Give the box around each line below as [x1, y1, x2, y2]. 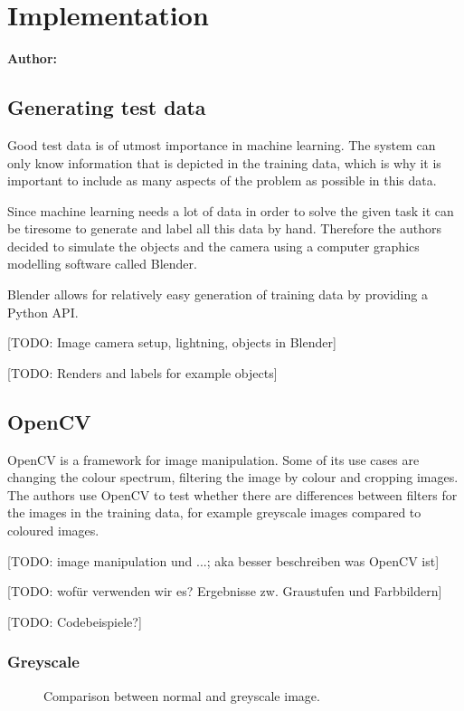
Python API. [7, 302, 79, 321]
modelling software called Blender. [7, 254, 197, 273]
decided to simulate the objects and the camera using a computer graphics [7, 236, 420, 255]
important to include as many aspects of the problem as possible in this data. [7, 171, 437, 190]
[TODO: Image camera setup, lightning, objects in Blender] [7, 333, 336, 352]
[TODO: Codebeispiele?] [7, 611, 142, 630]
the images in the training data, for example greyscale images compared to [7, 503, 421, 522]
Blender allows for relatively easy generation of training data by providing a [7, 285, 428, 304]
